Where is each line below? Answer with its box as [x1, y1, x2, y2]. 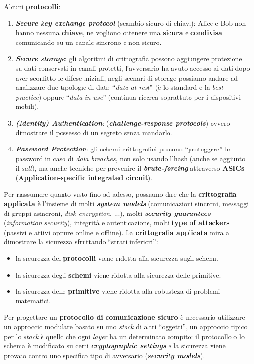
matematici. [15, 295, 51, 305]
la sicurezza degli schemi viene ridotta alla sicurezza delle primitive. [15, 269, 221, 279]
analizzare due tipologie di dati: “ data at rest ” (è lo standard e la [15, 82, 210, 92]
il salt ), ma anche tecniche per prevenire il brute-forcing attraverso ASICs [15, 163, 245, 173]
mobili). [15, 101, 39, 111]
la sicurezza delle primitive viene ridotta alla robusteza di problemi [15, 286, 220, 296]
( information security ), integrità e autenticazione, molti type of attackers [4, 217, 230, 228]
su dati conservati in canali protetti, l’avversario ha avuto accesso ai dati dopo [15, 63, 250, 73]
